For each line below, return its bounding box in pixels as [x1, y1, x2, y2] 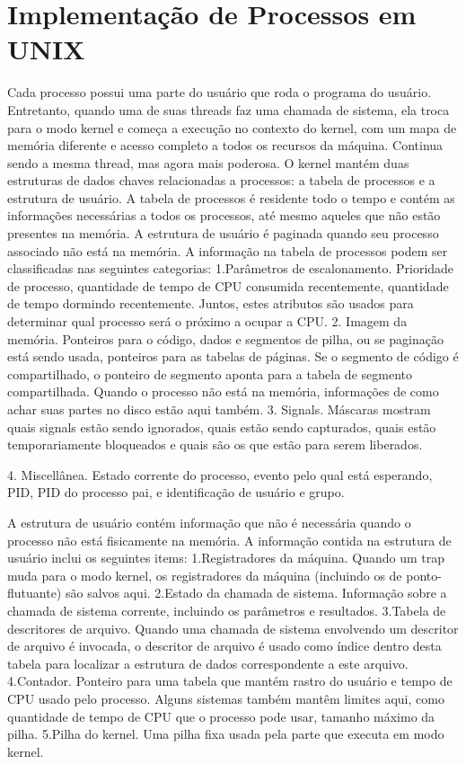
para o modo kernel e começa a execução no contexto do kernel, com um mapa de [7, 118, 457, 137]
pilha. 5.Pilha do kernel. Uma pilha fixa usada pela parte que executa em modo [7, 724, 444, 743]
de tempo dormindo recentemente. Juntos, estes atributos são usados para [7, 294, 414, 313]
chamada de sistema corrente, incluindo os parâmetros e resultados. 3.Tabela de [7, 600, 446, 619]
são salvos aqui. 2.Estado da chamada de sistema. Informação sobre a [65, 583, 447, 602]
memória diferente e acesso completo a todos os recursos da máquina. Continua [7, 136, 444, 155]
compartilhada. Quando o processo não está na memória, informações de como [7, 382, 439, 401]
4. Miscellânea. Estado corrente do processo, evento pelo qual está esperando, [7, 465, 433, 484]
